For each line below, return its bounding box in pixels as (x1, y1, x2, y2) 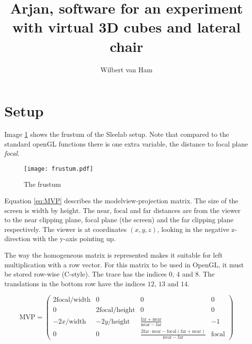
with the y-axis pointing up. (32, 233, 116, 244)
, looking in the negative (157, 224, 229, 234)
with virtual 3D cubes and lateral (12, 17, 241, 37)
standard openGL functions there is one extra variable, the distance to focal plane (4, 138, 248, 148)
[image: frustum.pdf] (24, 165, 94, 172)
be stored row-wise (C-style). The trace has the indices (4, 269, 167, 279)
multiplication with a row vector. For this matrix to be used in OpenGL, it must (4, 259, 244, 269)
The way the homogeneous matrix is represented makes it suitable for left (4, 250, 223, 260)
